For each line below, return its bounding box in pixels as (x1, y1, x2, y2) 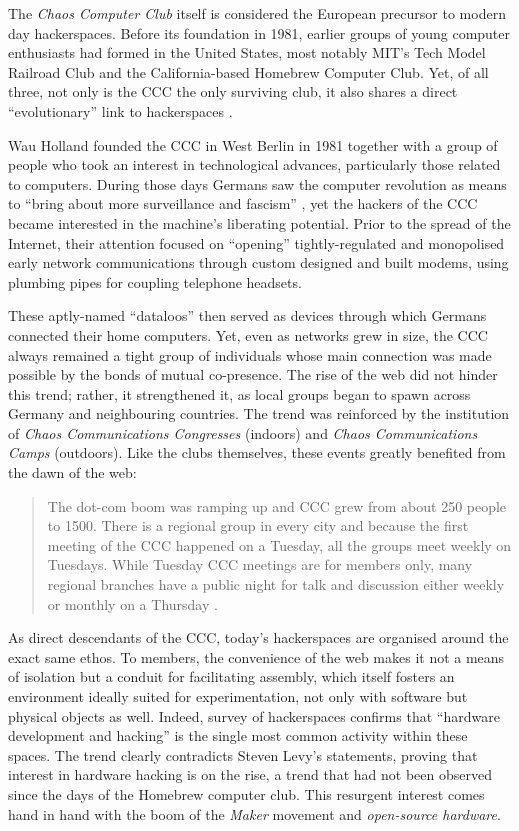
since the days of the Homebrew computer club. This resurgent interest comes (8, 783, 485, 804)
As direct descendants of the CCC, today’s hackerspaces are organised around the (8, 627, 509, 648)
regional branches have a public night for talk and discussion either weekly (47, 574, 505, 595)
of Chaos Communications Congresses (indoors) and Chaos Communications (8, 422, 478, 443)
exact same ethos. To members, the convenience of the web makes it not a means (8, 646, 505, 667)
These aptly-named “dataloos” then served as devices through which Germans (8, 305, 487, 326)
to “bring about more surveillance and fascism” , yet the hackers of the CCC (8, 193, 478, 214)
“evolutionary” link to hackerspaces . (8, 100, 233, 121)
